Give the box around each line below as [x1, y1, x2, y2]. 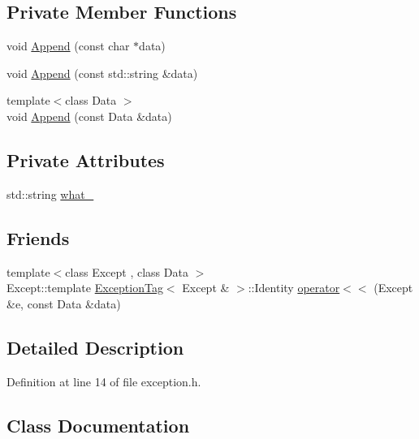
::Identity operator [248, 279, 340, 296]
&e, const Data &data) [6, 295, 121, 312]
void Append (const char [6, 37, 130, 54]
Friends [6, 225, 70, 250]
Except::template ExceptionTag [6, 279, 163, 296]
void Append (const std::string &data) [6, 64, 198, 81]
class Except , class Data [65, 263, 188, 280]
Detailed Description [6, 334, 184, 359]
